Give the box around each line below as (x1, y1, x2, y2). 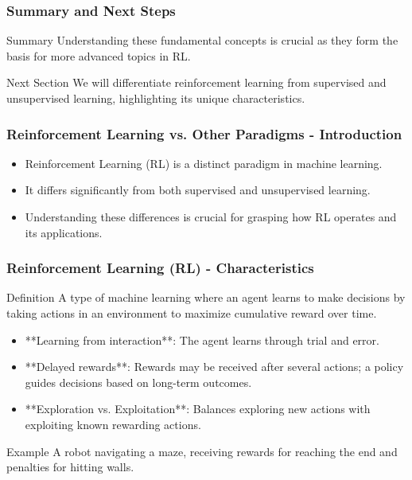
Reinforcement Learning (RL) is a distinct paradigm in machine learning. (25, 154, 383, 171)
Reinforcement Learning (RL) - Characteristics (6, 258, 314, 278)
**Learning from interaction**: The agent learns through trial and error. (25, 331, 379, 348)
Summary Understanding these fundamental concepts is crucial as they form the (6, 32, 398, 49)
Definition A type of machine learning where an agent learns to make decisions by (6, 289, 406, 306)
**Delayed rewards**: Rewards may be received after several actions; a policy (25, 358, 404, 375)
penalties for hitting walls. (6, 459, 134, 475)
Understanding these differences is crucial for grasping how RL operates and (25, 209, 397, 224)
